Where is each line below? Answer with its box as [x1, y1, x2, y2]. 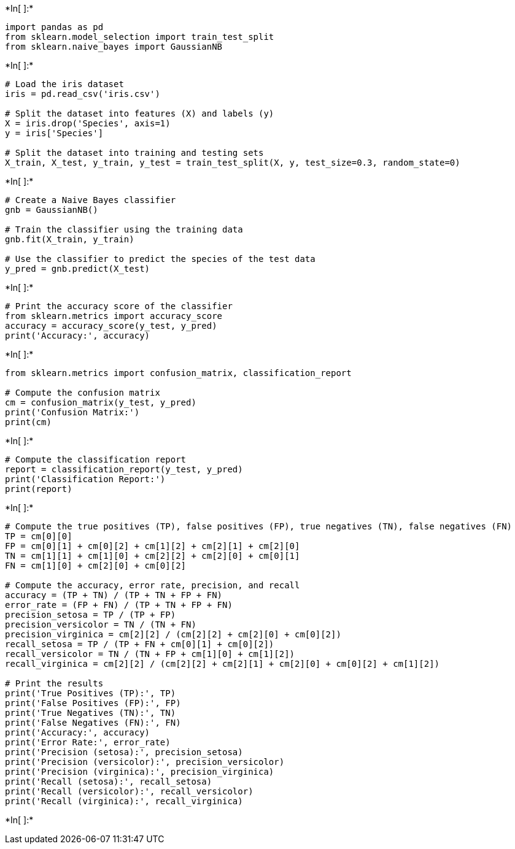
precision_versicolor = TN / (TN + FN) [5, 620, 196, 629]
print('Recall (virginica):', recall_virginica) [5, 796, 243, 806]
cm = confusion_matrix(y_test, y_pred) [5, 398, 196, 407]
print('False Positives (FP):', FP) [5, 698, 181, 708]
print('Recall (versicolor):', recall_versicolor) [5, 786, 254, 796]
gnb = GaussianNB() [5, 205, 98, 215]
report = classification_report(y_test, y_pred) [5, 464, 243, 474]
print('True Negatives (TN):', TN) [5, 708, 176, 718]
